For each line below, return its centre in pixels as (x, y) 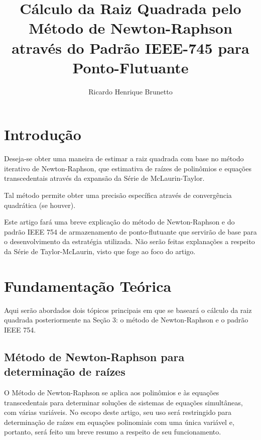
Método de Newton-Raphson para (94, 356)
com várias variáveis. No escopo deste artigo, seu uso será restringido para (118, 412)
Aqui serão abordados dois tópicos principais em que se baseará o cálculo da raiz (128, 310)
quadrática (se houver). (40, 205)
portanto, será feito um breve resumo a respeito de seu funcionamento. (113, 432)
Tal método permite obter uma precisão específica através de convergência (118, 195)
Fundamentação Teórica (88, 286)
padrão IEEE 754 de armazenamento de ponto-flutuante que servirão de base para (130, 231)
